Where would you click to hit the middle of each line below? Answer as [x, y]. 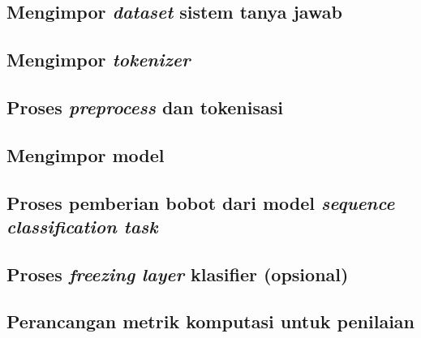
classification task [82, 226]
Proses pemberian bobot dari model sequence [201, 202]
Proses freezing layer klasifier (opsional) [178, 274]
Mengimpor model [86, 154]
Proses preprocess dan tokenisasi [145, 107]
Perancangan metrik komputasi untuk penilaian [211, 321]
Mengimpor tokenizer [99, 60]
